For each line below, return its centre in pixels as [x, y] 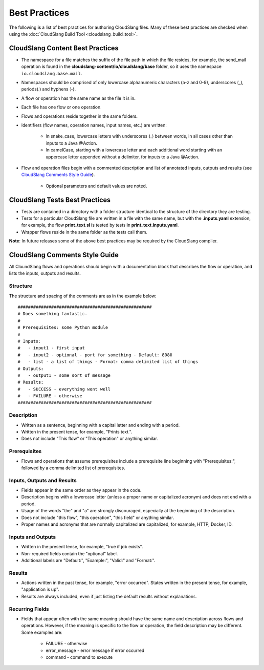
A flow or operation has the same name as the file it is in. [78, 98]
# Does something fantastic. [53, 314]
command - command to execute [79, 657]
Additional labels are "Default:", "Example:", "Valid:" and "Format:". [88, 560]
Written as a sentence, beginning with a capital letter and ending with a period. [100, 425]
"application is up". [40, 589]
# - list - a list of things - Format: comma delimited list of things [108, 362]
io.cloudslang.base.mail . [52, 73]
